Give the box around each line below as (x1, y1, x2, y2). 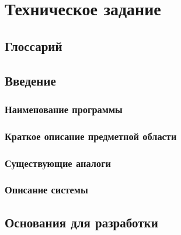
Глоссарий (5, 36, 62, 55)
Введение (5, 71, 56, 89)
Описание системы (5, 182, 88, 197)
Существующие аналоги (5, 155, 112, 170)
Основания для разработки (5, 213, 158, 231)
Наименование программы (5, 101, 123, 116)
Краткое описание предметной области (5, 128, 177, 143)
